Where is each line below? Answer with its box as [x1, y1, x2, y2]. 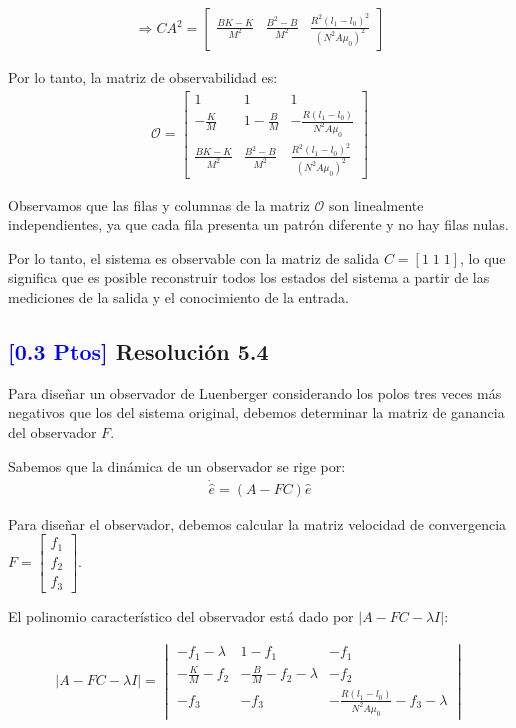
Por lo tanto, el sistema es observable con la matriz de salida [8, 247, 380, 268]
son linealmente [328, 194, 424, 215]
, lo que [460, 247, 506, 268]
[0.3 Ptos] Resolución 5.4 [8, 336, 269, 367]
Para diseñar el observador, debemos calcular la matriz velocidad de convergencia [8, 513, 507, 534]
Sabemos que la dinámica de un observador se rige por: [8, 455, 346, 476]
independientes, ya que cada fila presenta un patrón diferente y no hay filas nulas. [8, 214, 509, 235]
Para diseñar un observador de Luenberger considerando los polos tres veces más [8, 382, 502, 403]
